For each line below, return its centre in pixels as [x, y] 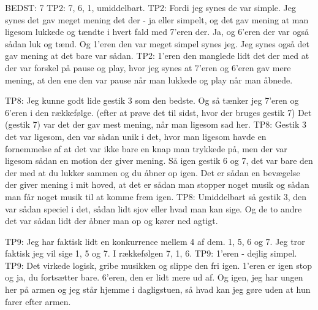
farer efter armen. [38, 301]
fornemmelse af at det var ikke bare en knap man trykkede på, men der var [146, 148]
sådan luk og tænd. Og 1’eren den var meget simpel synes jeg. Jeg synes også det [157, 43]
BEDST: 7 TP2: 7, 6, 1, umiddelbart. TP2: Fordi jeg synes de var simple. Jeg [150, 7]
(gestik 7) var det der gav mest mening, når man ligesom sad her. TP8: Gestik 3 [156, 124]
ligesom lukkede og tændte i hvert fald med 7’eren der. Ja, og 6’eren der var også [157, 32]
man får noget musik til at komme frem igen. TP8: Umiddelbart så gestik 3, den [156, 196]
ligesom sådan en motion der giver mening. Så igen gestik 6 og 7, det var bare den [159, 161]
